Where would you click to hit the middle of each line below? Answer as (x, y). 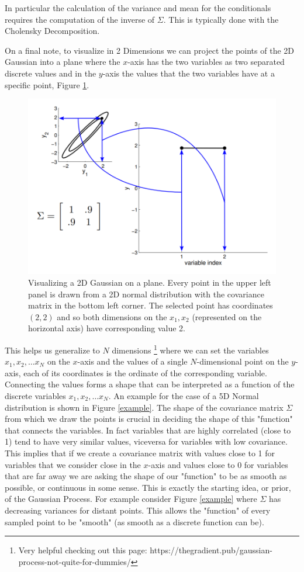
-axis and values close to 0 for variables (218, 464)
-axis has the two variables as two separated (206, 62)
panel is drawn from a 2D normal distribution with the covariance (146, 294)
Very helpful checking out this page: (83, 550)
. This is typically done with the (221, 19)
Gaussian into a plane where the (63, 62)
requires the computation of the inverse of (80, 19)
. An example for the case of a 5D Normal (184, 396)
